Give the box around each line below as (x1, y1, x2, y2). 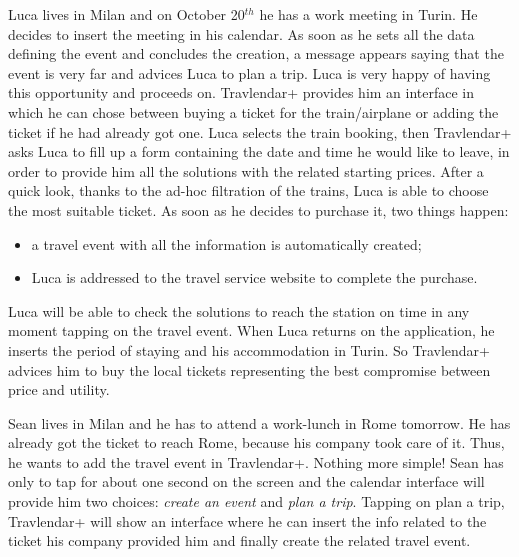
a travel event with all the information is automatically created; (31, 233, 422, 254)
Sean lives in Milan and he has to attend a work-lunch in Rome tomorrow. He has (8, 412, 511, 433)
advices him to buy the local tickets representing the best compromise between (8, 359, 491, 380)
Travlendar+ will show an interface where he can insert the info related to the (8, 510, 487, 531)
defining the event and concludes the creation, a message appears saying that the (8, 43, 504, 64)
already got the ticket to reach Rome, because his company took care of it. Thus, (8, 432, 505, 453)
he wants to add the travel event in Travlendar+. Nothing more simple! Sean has (8, 451, 504, 472)
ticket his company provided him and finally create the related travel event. (8, 530, 471, 551)
